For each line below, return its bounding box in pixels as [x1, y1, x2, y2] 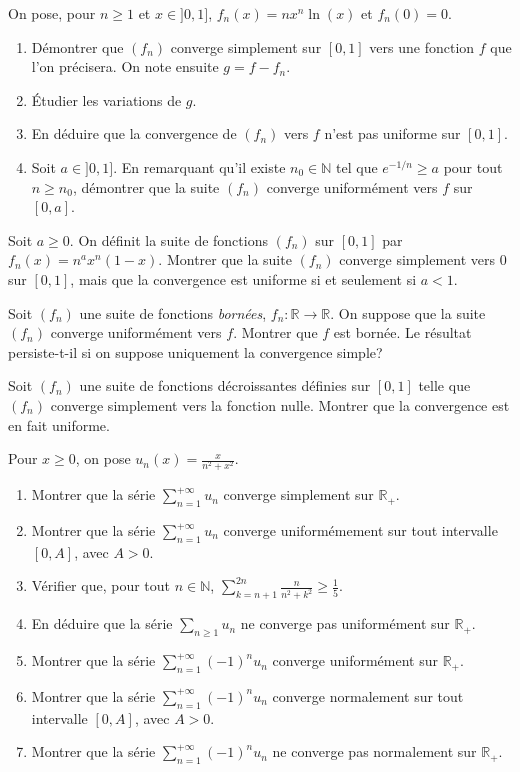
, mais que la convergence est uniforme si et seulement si [70, 268, 417, 289]
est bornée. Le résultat [333, 322, 472, 343]
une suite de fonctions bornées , [79, 302, 267, 323]
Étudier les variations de [31, 89, 182, 110]
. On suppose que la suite [330, 302, 486, 323]
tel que [336, 156, 378, 177]
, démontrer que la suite [72, 176, 220, 197]
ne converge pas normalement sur [272, 741, 477, 762]
